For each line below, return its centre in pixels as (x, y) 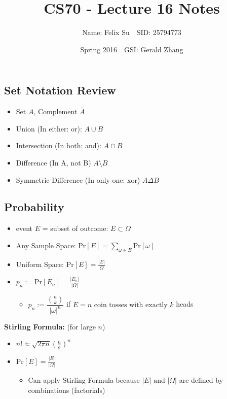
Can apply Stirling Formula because (84, 380)
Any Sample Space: (46, 245)
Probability (34, 207)
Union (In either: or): (49, 128)
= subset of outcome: (75, 228)
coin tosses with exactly (131, 305)
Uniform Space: (40, 264)
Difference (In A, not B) (53, 162)
